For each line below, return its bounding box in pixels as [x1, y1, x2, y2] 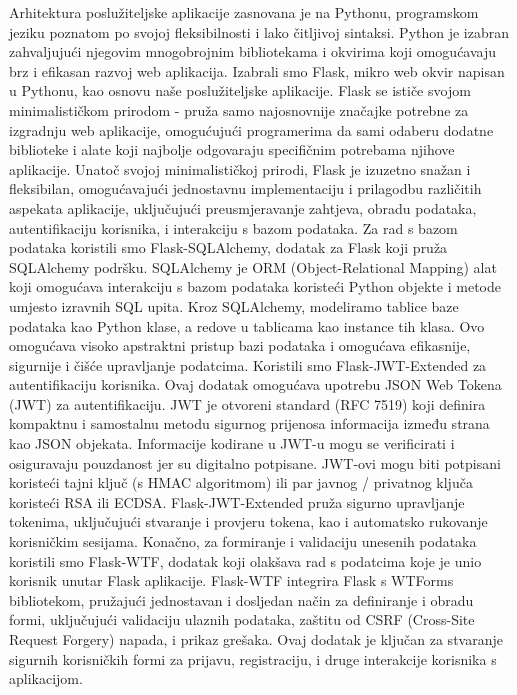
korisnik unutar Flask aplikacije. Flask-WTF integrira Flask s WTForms [9, 570, 454, 591]
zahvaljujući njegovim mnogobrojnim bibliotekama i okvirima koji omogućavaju [9, 41, 497, 62]
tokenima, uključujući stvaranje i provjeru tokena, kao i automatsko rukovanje [9, 511, 488, 532]
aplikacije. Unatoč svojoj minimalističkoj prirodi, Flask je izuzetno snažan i [9, 158, 471, 179]
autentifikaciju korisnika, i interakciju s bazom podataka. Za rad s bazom [9, 217, 458, 238]
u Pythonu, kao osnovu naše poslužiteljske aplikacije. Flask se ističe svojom [9, 80, 471, 101]
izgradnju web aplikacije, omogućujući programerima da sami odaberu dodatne [9, 119, 494, 140]
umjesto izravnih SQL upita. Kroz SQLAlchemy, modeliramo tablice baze [9, 295, 459, 316]
